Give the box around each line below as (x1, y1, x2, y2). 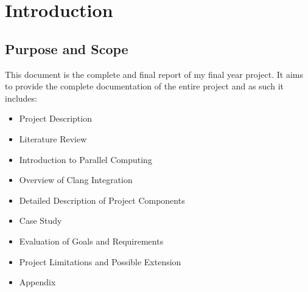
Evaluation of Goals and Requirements (19, 234, 164, 247)
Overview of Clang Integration (19, 173, 133, 186)
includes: (5, 91, 37, 104)
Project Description (19, 112, 92, 125)
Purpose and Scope (5, 39, 128, 58)
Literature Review (19, 132, 87, 145)
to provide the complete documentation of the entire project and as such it (5, 80, 284, 92)
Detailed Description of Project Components (19, 193, 185, 206)
